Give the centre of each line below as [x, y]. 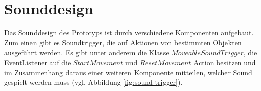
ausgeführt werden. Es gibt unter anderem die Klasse [87, 52]
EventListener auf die [38, 62]
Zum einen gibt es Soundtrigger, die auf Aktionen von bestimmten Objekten [123, 42]
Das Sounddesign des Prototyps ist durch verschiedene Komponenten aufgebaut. [129, 33]
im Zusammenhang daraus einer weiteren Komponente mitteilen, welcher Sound [128, 72]
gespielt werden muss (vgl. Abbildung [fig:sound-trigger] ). [93, 82]
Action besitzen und [225, 62]
